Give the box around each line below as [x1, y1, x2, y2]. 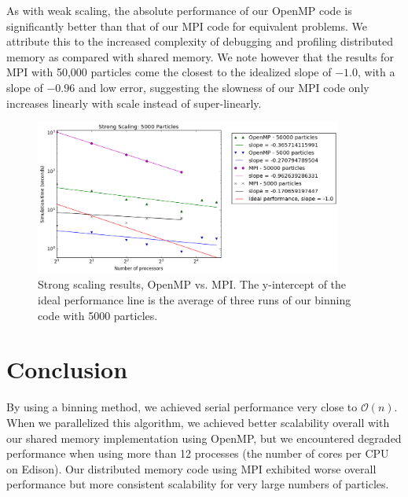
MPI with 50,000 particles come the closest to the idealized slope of [6, 64, 332, 80]
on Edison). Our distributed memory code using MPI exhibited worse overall [6, 460, 377, 477]
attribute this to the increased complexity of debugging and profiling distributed [6, 33, 394, 50]
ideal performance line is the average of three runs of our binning [38, 292, 351, 307]
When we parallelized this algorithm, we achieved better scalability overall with [6, 414, 390, 430]
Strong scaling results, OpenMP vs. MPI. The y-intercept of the [38, 276, 347, 293]
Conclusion [6, 353, 128, 385]
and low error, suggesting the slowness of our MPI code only [78, 79, 369, 95]
